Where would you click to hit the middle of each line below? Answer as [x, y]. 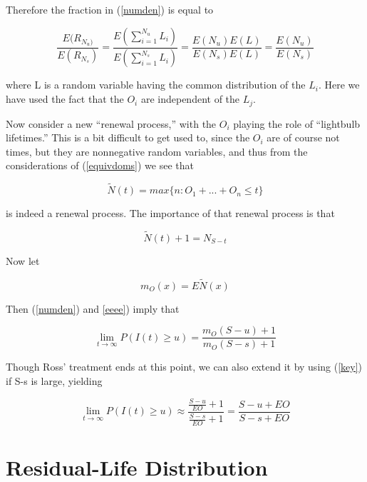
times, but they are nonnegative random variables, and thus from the [157, 151]
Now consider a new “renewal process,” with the [111, 123]
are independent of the [190, 99]
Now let [23, 260]
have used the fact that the [65, 99]
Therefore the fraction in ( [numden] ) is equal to [110, 9]
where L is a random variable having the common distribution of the [156, 85]
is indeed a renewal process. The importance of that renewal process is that [170, 213]
